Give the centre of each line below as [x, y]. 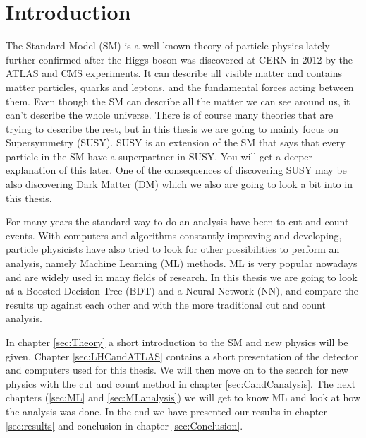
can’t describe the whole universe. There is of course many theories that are [170, 115]
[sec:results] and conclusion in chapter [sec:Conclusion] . [124, 425]
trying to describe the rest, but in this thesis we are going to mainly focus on [172, 128]
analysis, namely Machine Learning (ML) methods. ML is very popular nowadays [182, 263]
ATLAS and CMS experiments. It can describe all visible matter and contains [174, 73]
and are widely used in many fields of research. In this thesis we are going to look [182, 277]
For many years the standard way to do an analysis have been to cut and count [177, 221]
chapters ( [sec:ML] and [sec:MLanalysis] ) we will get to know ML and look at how [183, 397]
